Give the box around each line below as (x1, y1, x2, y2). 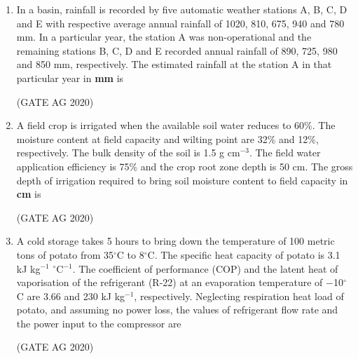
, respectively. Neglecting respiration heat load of (134, 288, 344, 303)
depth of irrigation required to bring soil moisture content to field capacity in (16, 172, 348, 187)
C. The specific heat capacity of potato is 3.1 (147, 247, 340, 262)
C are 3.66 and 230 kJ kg (16, 288, 125, 303)
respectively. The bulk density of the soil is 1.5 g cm (16, 145, 240, 160)
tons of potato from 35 (16, 247, 113, 262)
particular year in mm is (16, 70, 124, 85)
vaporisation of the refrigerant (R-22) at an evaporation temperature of (16, 275, 323, 290)
